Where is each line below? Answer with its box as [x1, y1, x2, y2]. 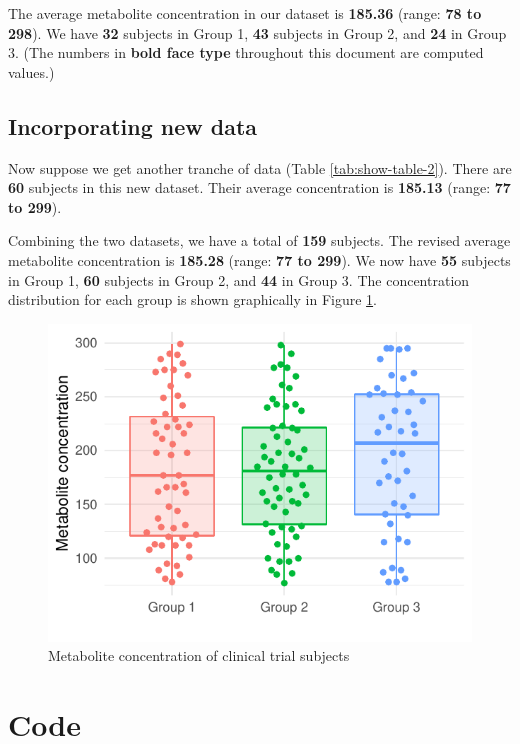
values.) [8, 61, 55, 82]
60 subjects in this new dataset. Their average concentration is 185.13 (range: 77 [8, 177, 511, 198]
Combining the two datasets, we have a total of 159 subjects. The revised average [8, 230, 511, 251]
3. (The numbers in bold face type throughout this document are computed [8, 42, 484, 63]
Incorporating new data [8, 110, 258, 141]
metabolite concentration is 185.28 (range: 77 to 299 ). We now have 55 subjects [8, 249, 511, 270]
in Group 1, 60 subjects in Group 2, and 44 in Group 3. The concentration [8, 269, 470, 290]
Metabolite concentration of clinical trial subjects [48, 645, 350, 666]
